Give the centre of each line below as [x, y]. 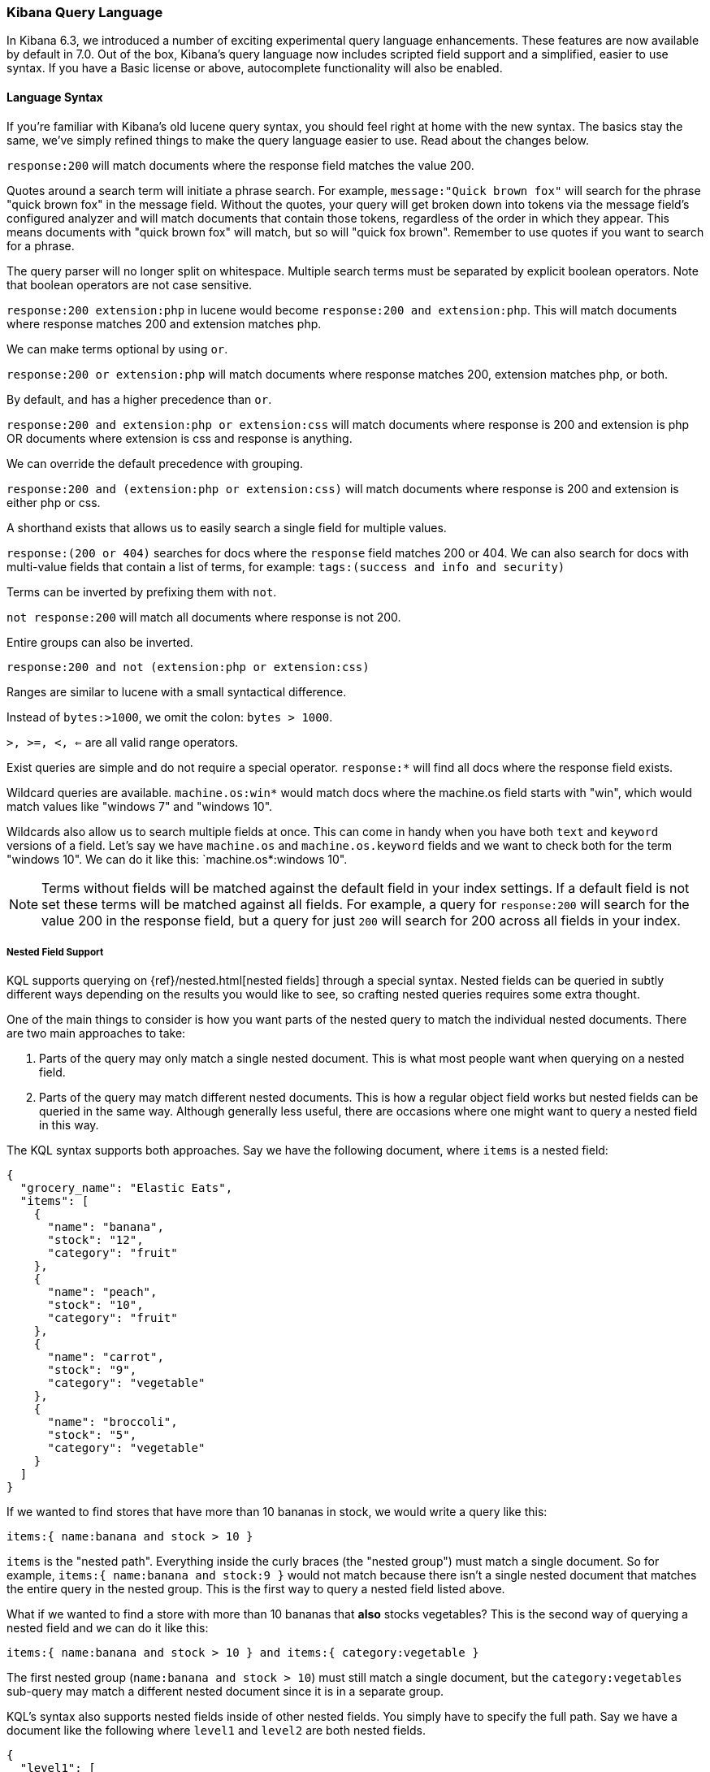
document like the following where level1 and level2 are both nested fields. [216, 1731]
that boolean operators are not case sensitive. [130, 284]
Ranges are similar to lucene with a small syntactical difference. [177, 691]
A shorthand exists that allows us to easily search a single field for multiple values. [227, 527]
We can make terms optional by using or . [117, 349]
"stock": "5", [92, 1435]
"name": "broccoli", [113, 1422]
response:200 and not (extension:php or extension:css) [188, 667]
